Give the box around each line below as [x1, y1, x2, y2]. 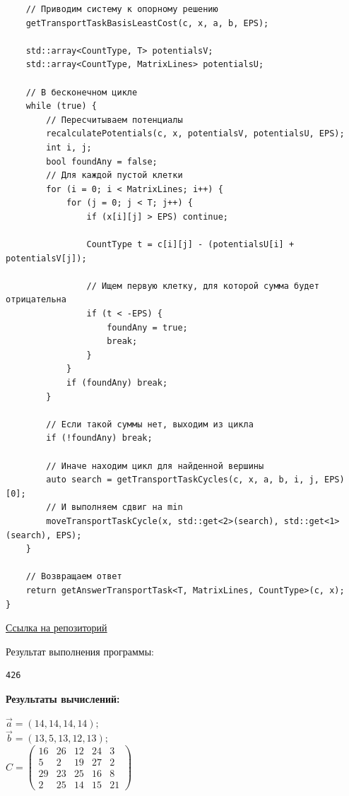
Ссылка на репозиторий [6, 620, 107, 635]
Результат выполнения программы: [6, 643, 154, 658]
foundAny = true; [107, 322, 188, 333]
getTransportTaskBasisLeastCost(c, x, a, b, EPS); [25, 18, 269, 28]
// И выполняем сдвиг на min [46, 502, 183, 513]
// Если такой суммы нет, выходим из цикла [46, 419, 254, 429]
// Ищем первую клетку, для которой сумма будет [86, 280, 319, 291]
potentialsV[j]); [6, 253, 87, 263]
